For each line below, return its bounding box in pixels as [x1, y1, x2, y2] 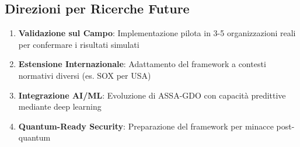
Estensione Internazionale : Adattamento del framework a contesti [18, 58, 266, 70]
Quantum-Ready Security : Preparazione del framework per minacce [18, 120, 274, 132]
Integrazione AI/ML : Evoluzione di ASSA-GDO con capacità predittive [18, 89, 286, 101]
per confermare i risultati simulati [18, 38, 139, 50]
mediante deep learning [18, 100, 102, 113]
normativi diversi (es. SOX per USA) [18, 69, 151, 81]
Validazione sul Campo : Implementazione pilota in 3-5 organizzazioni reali [18, 27, 296, 39]
